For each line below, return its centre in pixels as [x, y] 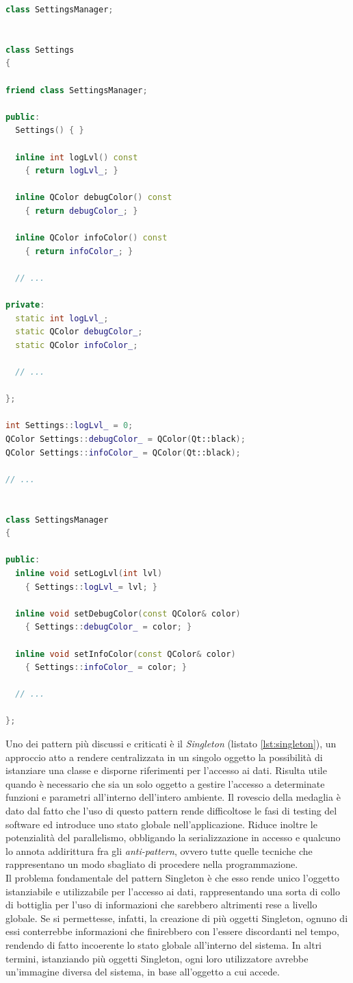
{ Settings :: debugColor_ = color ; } [108, 627]
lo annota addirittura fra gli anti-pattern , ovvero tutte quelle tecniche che [159, 850]
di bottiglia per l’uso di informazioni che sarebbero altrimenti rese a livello [161, 905]
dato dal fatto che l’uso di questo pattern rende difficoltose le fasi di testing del [171, 811]
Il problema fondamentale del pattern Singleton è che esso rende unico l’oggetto [172, 878]
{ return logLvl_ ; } [71, 171]
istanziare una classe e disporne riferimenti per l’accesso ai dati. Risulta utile [166, 770]
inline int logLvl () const [77, 157]
